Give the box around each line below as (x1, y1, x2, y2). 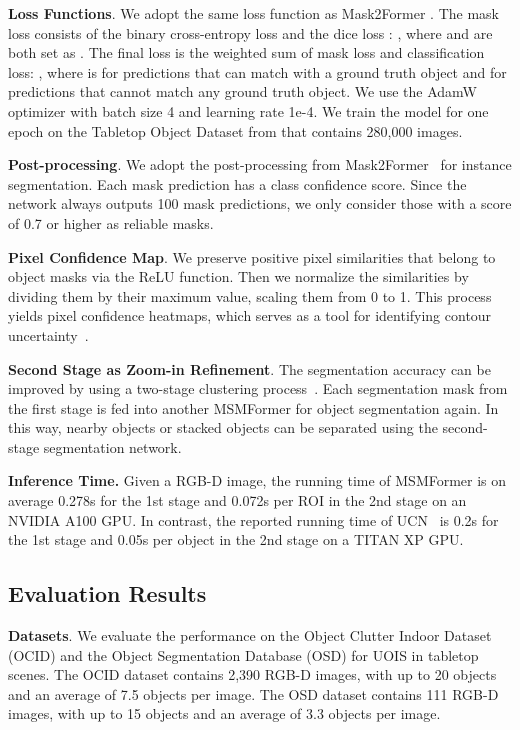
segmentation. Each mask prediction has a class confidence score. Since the (8, 173, 467, 194)
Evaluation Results (8, 578, 207, 609)
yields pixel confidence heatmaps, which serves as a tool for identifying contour (8, 305, 492, 326)
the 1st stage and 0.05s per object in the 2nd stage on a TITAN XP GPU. (8, 529, 464, 550)
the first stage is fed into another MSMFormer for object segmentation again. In (8, 397, 499, 418)
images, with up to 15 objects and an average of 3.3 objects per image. (8, 703, 441, 724)
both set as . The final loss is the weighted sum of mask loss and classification (8, 42, 485, 63)
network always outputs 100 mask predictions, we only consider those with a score (8, 193, 512, 214)
